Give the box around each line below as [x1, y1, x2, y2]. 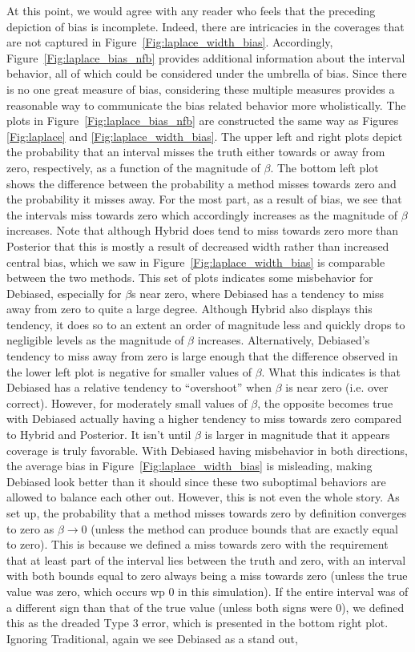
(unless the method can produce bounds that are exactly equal [91, 520, 398, 537]
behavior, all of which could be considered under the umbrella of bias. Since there [6, 65, 407, 82]
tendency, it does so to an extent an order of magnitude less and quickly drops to [6, 316, 405, 332]
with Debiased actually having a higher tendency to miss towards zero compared [6, 410, 402, 427]
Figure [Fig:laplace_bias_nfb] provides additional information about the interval [6, 49, 405, 66]
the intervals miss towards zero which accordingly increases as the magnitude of [6, 206, 397, 223]
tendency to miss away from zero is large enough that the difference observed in [6, 348, 398, 364]
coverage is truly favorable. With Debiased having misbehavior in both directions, [6, 441, 408, 458]
